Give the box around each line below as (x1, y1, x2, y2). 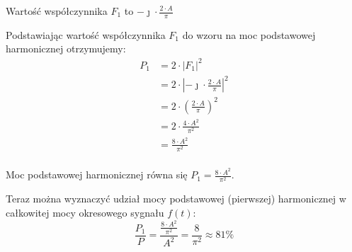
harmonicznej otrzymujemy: (6, 41, 126, 56)
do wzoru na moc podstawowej (182, 27, 316, 42)
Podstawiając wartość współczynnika (6, 27, 166, 42)
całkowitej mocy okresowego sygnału (6, 205, 164, 219)
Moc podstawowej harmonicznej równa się (6, 167, 188, 182)
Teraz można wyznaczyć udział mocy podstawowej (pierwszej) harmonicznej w (6, 191, 346, 206)
